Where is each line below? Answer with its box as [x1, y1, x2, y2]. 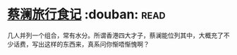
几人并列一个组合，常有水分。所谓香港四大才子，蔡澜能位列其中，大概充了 [7, 31, 224, 39]
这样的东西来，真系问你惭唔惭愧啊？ [44, 39, 150, 48]
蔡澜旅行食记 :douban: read [7, 6, 166, 23]
